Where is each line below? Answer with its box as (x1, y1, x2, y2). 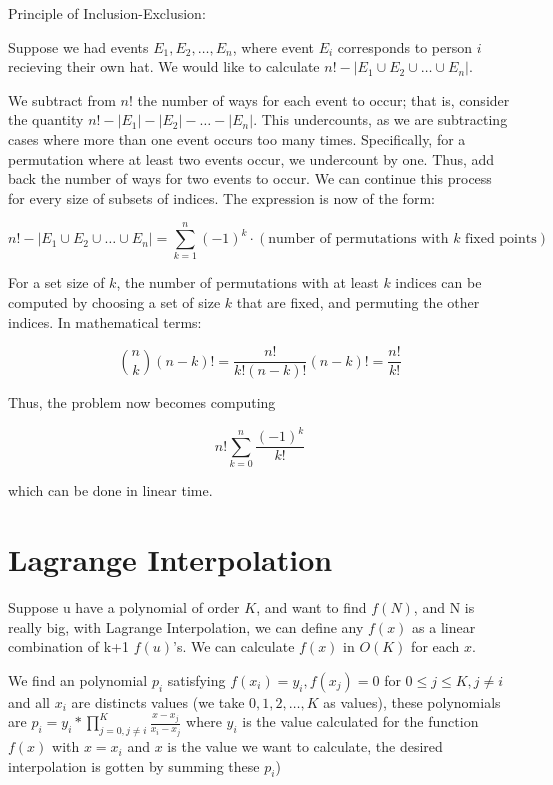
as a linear (412, 616, 476, 637)
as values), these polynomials (323, 691, 501, 712)
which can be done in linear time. (8, 480, 213, 501)
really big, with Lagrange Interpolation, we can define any (8, 616, 364, 637)
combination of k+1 (8, 636, 129, 657)
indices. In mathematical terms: (8, 311, 202, 332)
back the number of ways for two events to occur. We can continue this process (8, 168, 492, 189)
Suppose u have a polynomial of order (8, 596, 240, 617)
